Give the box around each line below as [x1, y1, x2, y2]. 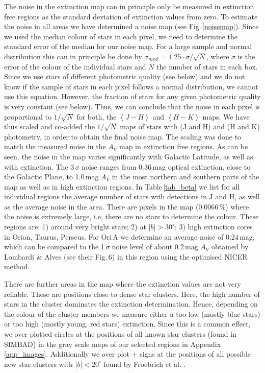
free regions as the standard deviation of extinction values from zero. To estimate [4, 11, 258, 21]
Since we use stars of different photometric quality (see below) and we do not [4, 71, 245, 82]
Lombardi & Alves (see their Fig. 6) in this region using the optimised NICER [4, 251, 248, 262]
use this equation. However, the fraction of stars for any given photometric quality [4, 91, 261, 102]
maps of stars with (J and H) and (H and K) [120, 121, 260, 132]
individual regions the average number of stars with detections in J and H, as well [4, 191, 260, 202]
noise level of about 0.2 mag [112, 241, 198, 252]
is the [237, 51, 255, 61]
